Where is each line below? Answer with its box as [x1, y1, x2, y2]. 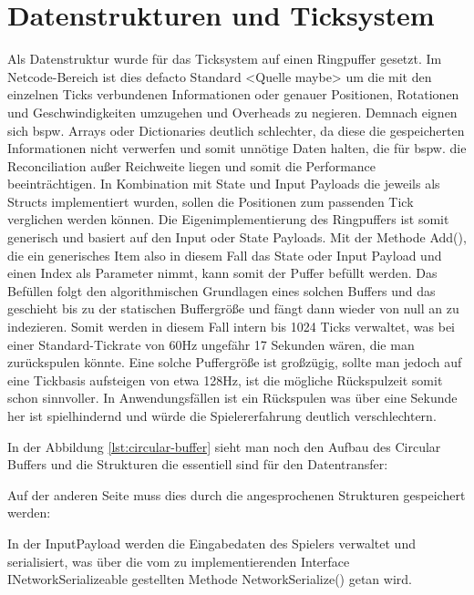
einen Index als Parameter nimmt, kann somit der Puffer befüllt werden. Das [7, 263, 438, 282]
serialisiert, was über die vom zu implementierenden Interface [7, 551, 350, 570]
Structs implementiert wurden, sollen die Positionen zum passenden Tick [7, 191, 414, 210]
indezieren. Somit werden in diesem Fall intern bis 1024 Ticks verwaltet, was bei [7, 317, 456, 336]
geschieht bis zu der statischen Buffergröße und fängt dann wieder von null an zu [7, 299, 459, 318]
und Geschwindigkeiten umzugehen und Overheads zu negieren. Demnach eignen [7, 102, 458, 121]
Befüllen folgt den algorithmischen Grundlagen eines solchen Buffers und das [7, 281, 436, 300]
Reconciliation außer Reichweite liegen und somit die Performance [7, 156, 376, 175]
